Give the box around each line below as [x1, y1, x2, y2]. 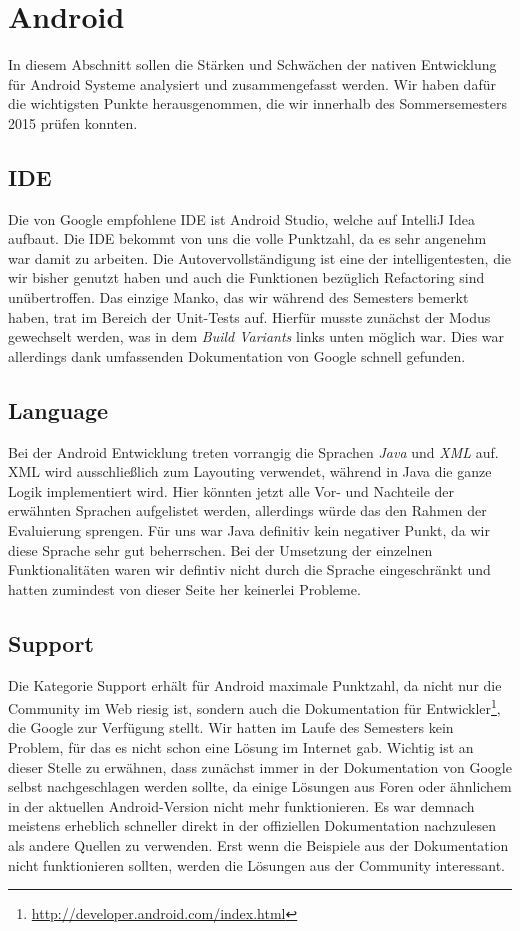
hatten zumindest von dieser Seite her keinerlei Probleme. [8, 578, 361, 599]
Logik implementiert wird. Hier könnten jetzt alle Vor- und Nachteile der [8, 480, 455, 501]
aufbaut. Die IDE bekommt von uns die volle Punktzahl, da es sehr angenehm [8, 228, 487, 249]
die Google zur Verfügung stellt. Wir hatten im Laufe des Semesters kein [8, 717, 454, 738]
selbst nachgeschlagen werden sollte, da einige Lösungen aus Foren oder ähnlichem [8, 776, 512, 797]
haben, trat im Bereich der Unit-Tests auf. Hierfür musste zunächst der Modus [8, 306, 491, 327]
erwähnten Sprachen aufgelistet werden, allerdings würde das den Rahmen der [8, 500, 487, 521]
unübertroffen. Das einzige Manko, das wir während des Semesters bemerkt [8, 287, 469, 308]
